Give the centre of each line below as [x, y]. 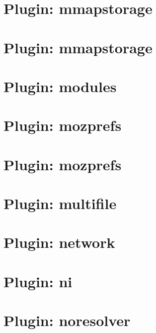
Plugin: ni [38, 281]
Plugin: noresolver [67, 320]
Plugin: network [59, 242]
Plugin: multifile [60, 203]
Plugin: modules [60, 86]
